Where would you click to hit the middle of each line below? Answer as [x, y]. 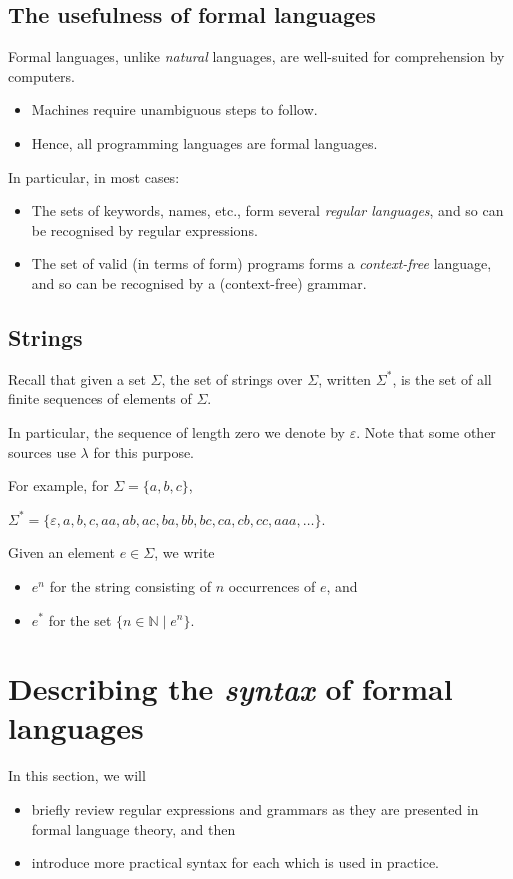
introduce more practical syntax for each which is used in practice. [235, 862]
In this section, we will [77, 775]
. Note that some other [426, 431]
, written [345, 378]
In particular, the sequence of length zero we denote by [176, 431]
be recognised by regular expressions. [144, 229]
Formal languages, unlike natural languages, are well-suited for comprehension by [256, 56]
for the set [80, 619]
